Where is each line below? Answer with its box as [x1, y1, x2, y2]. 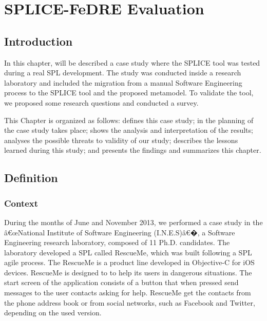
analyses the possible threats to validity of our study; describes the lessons [4, 134, 238, 145]
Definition [4, 170, 58, 186]
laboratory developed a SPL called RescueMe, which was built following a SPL [4, 247, 252, 257]
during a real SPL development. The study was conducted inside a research [4, 67, 241, 78]
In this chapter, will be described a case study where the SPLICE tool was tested [4, 57, 260, 68]
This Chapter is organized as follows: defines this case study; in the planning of [4, 114, 254, 125]
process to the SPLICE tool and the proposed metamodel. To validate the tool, [4, 87, 254, 98]
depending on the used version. [4, 307, 102, 318]
